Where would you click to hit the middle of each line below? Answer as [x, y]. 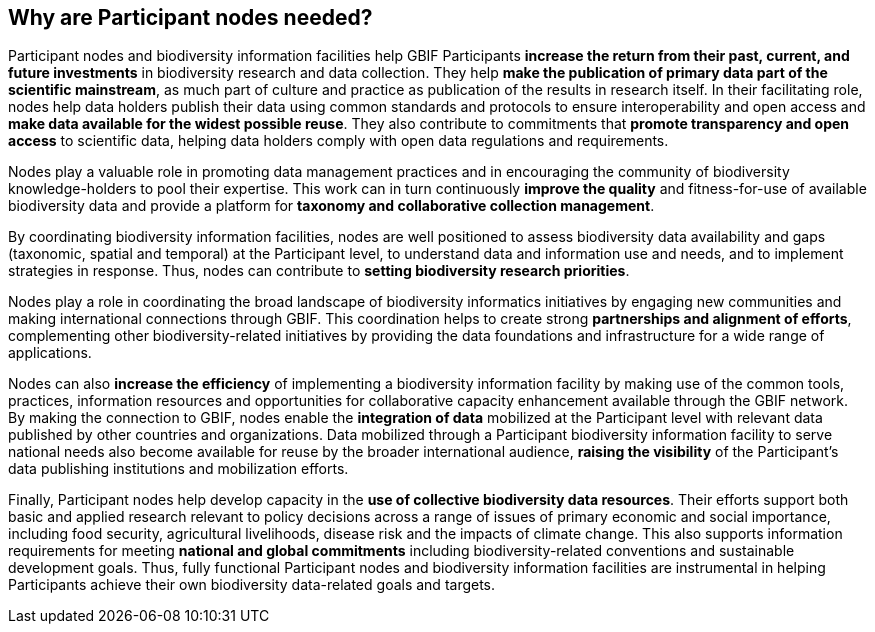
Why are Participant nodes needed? [190, 17]
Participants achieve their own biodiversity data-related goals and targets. [252, 585]
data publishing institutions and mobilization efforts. [178, 469]
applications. [50, 353]
